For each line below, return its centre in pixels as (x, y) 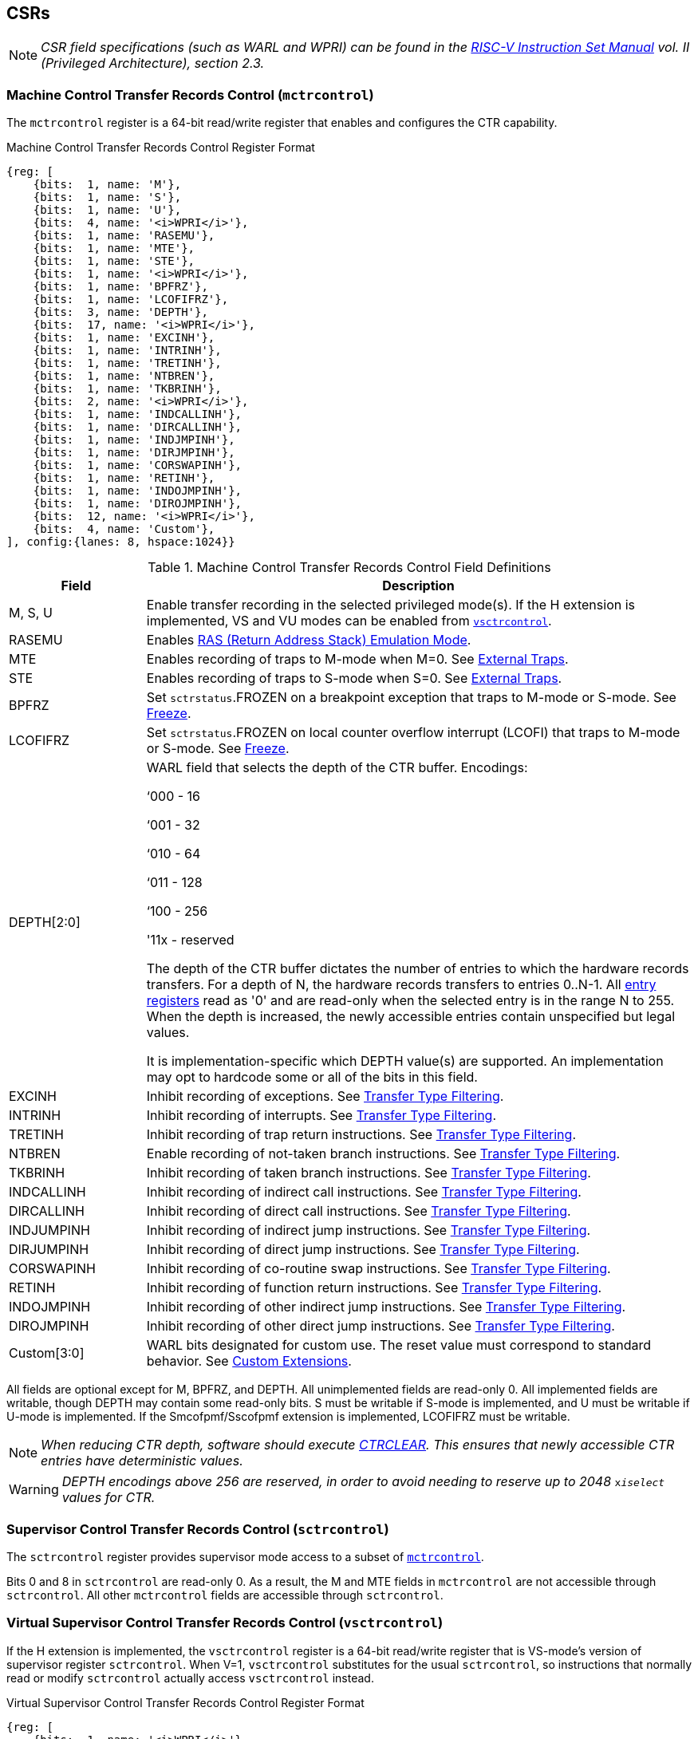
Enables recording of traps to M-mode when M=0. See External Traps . (357, 659)
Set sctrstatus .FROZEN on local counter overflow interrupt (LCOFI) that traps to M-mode (413, 733)
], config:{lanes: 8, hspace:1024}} (121, 542)
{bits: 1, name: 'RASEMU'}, (124, 236)
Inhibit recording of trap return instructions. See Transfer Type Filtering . (361, 1135)
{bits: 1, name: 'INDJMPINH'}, (134, 440)
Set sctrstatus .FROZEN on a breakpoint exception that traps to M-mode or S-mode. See (411, 698)
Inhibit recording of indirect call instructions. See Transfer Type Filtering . (364, 1192)
